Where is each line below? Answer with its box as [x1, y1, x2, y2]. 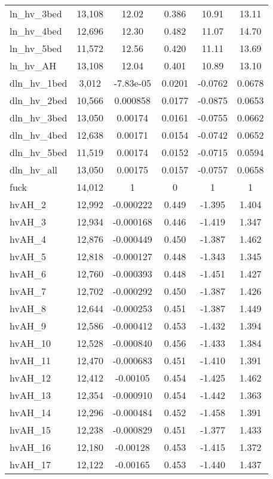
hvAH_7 [10, 284, 46, 298]
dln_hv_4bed [10, 128, 68, 142]
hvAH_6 [10, 267, 46, 280]
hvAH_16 [10, 440, 51, 454]
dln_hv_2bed [10, 93, 68, 107]
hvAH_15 [10, 423, 51, 437]
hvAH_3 [10, 215, 46, 228]
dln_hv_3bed [10, 111, 68, 124]
